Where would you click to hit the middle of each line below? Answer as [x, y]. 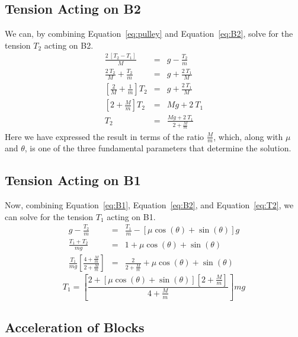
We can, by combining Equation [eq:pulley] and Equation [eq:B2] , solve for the [149, 34]
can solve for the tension [49, 216]
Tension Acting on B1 [73, 180]
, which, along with [248, 136]
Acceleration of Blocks [75, 327]
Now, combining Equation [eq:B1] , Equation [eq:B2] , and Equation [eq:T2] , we [149, 205]
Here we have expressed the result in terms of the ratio [105, 136]
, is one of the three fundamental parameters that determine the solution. [158, 148]
